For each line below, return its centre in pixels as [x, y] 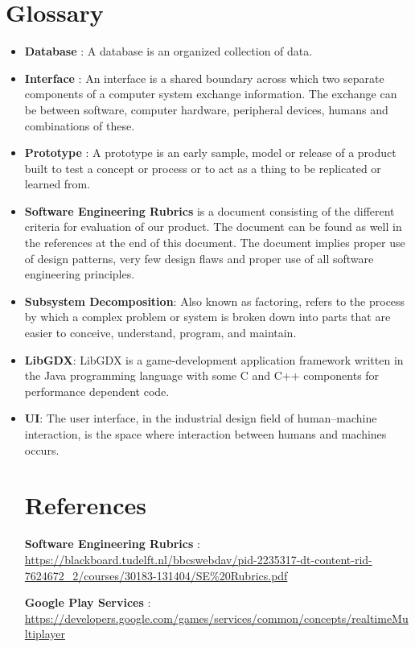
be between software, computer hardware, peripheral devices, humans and [206, 109]
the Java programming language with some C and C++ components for [202, 375]
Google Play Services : [88, 602]
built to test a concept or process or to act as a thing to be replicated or [203, 168]
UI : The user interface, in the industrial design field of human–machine [201, 418]
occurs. [42, 449]
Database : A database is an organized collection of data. [168, 51]
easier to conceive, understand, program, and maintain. [160, 333]
